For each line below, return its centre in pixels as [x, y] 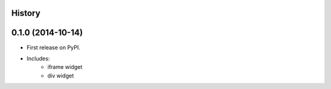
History [26, 13]
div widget [61, 76]
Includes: [38, 59]
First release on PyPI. [54, 47]
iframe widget [65, 67]
